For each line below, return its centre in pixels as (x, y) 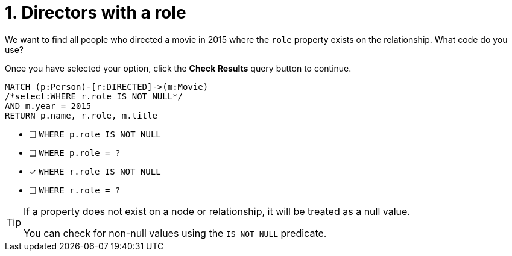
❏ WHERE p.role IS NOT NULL (95, 134)
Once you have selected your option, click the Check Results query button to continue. (178, 68)
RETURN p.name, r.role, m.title (81, 115)
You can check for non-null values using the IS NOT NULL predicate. (175, 233)
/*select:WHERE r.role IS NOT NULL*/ (94, 96)
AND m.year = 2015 (48, 106)
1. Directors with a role (96, 13)
